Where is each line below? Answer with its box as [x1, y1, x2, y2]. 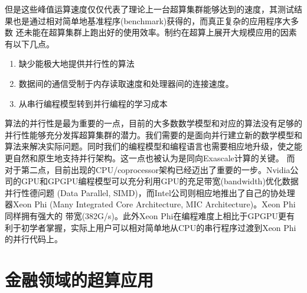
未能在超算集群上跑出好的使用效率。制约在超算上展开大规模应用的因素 [24, 26, 297, 38]
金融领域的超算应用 [5, 267, 154, 291]
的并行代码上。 [5, 233, 63, 245]
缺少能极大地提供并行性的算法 [18, 57, 135, 70]
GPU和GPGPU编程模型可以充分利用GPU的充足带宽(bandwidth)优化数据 [21, 175, 299, 187]
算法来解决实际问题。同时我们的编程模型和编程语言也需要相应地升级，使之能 [5, 140, 302, 152]
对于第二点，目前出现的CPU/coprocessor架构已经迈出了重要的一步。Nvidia [5, 163, 290, 175]
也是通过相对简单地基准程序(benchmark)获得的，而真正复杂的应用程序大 [12, 14, 291, 27]
